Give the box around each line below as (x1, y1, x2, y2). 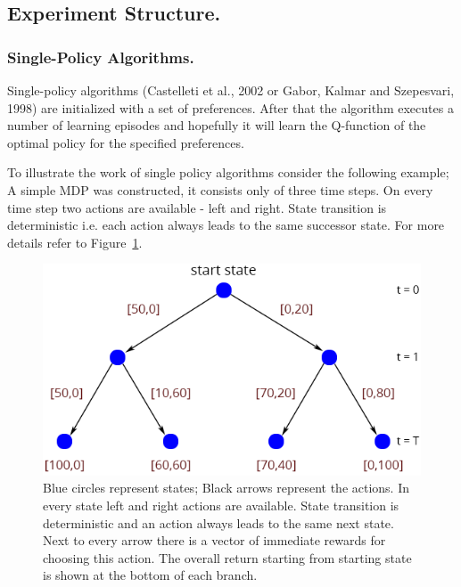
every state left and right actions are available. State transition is (43, 496, 399, 514)
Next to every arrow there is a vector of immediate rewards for (43, 531, 386, 550)
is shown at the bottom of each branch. (43, 566, 258, 584)
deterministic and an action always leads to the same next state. (43, 513, 394, 532)
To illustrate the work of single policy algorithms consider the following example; (7, 163, 449, 182)
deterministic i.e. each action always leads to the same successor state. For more (7, 216, 445, 234)
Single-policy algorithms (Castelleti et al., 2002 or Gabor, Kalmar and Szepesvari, (7, 81, 455, 99)
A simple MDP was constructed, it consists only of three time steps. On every (7, 180, 433, 199)
